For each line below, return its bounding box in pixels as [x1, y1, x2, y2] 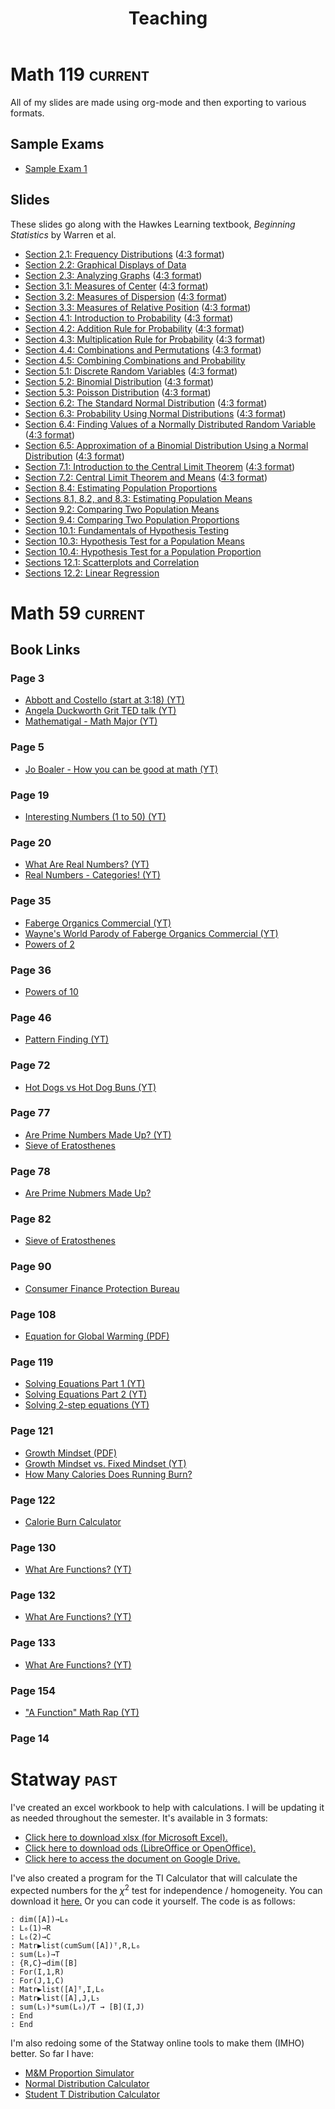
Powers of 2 [24, 938, 75, 950]
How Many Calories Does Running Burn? [24, 1468, 193, 1480]
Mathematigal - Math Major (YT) [24, 715, 158, 727]
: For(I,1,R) [10, 1967, 65, 1977]
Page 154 [10, 1683, 57, 1697]
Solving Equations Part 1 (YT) [24, 1378, 146, 1390]
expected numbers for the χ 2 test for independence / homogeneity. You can [10, 1882, 323, 1896]
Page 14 [10, 1732, 50, 1745]
